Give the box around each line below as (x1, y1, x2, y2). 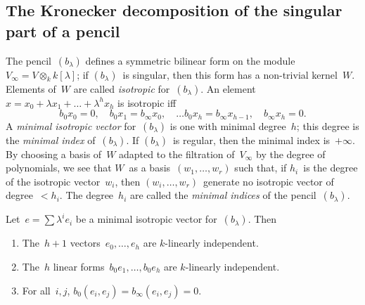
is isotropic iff (117, 95, 177, 110)
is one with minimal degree (169, 118, 286, 133)
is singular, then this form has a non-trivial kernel (122, 67, 338, 82)
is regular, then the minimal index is (172, 132, 331, 147)
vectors (70, 235, 101, 250)
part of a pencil (6, 20, 120, 41)
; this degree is (296, 118, 359, 133)
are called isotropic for (73, 81, 170, 96)
